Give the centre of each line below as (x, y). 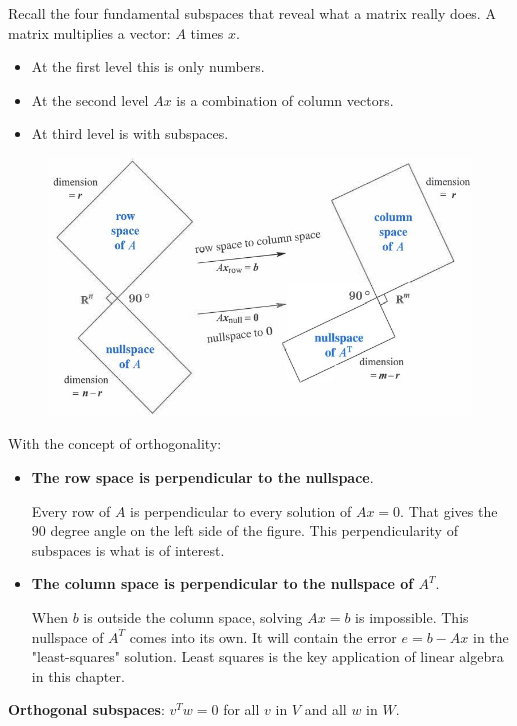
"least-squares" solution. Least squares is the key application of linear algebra (267, 656)
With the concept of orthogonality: (115, 443)
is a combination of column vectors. (285, 99)
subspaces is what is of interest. (128, 549)
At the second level (90, 99)
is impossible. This (412, 616)
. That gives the (449, 510)
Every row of (71, 510)
